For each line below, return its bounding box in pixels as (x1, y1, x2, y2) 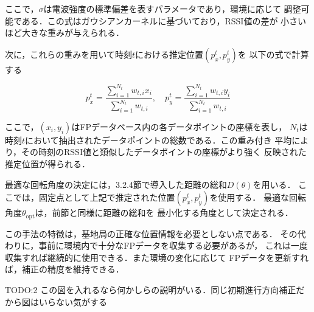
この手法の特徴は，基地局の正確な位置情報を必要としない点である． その (5, 227, 298, 240)
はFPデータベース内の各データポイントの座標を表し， (71, 120, 287, 133)
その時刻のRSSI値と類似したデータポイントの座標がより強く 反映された (21, 145, 307, 158)
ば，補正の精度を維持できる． (5, 263, 124, 276)
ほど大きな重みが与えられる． (5, 26, 124, 39)
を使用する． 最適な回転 (209, 191, 307, 204)
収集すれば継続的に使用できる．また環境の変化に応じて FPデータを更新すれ (5, 251, 309, 263)
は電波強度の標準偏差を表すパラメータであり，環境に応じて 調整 (43, 2, 301, 15)
